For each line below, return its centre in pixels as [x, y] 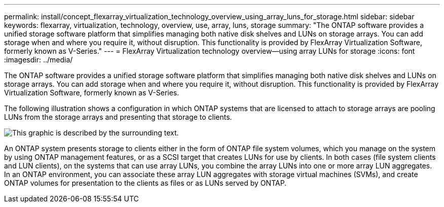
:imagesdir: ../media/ [39, 60]
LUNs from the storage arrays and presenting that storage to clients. [118, 117]
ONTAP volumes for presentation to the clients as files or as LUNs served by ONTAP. [145, 183]
